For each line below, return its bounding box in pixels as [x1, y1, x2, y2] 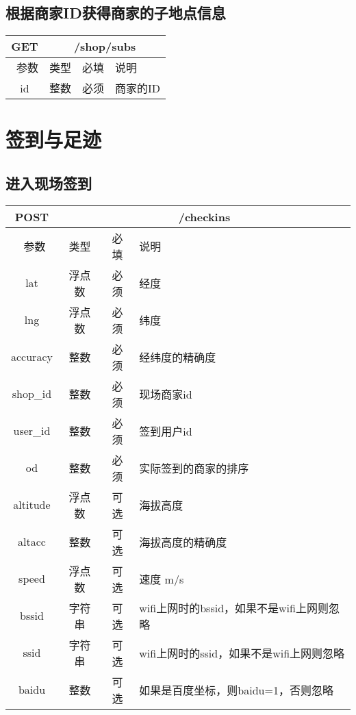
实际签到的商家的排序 [139, 460, 249, 476]
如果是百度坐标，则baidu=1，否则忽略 [139, 681, 333, 698]
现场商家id [139, 386, 192, 402]
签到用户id [139, 423, 192, 439]
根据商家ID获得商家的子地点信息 [5, 2, 226, 23]
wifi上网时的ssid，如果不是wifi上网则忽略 [139, 644, 345, 661]
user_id [13, 423, 51, 439]
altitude [13, 497, 51, 513]
